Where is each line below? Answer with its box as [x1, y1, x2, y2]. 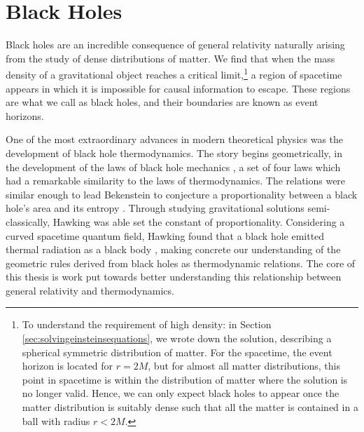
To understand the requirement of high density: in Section [22, 317, 272, 332]
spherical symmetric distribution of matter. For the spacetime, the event [22, 344, 332, 359]
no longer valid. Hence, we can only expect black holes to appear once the [22, 386, 339, 400]
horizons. [6, 108, 44, 123]
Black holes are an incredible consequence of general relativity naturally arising [6, 37, 345, 52]
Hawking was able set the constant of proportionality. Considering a [52, 214, 345, 229]
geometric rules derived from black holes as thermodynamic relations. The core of [6, 255, 356, 270]
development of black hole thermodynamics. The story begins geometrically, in [6, 145, 343, 160]
